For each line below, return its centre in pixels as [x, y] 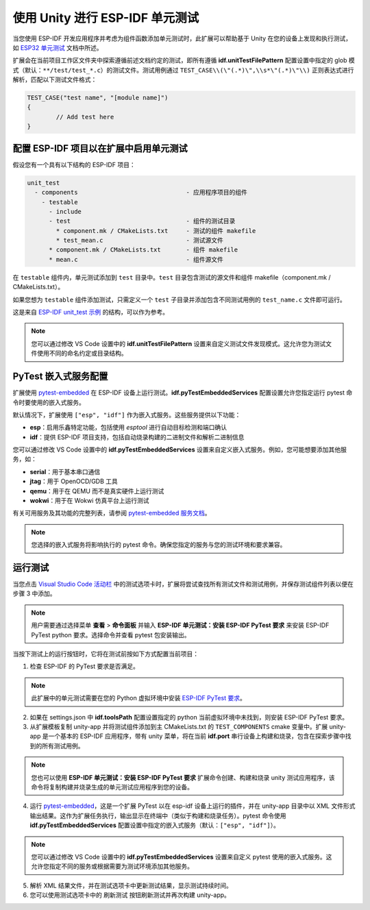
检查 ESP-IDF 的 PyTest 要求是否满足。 [85, 666]
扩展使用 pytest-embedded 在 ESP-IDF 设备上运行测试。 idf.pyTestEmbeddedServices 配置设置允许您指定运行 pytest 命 [183, 393]
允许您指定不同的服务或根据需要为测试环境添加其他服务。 [112, 866]
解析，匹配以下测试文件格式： [55, 79]
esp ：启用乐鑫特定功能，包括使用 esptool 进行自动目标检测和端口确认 [128, 428]
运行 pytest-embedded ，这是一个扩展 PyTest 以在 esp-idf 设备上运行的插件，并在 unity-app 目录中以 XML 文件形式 [193, 806]
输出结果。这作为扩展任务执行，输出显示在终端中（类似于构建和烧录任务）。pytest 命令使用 [158, 815]
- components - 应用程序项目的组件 [141, 193]
